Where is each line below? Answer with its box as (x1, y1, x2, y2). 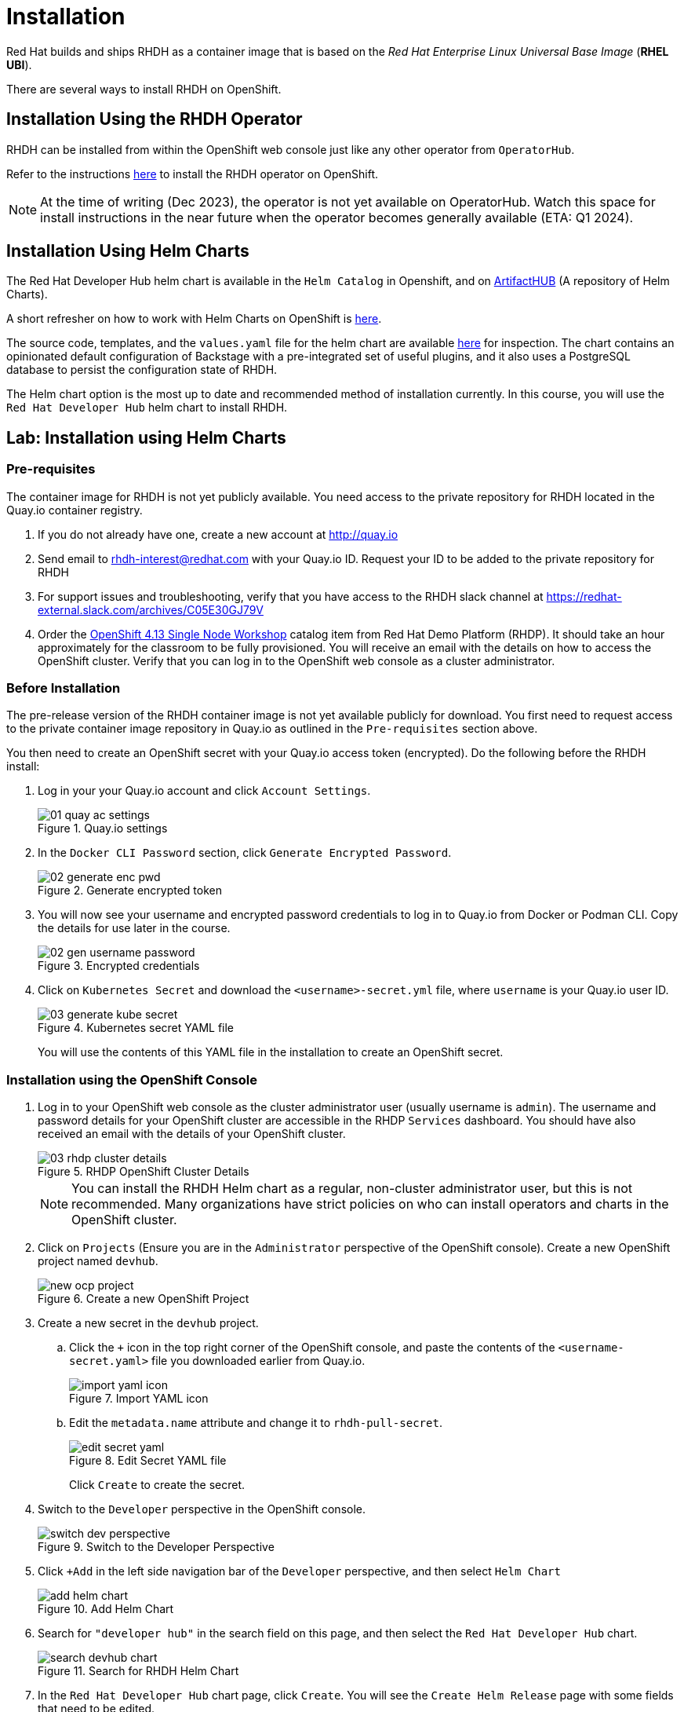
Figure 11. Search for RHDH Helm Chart (38, 1664, 239, 1678)
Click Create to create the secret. (69, 1478, 245, 1492)
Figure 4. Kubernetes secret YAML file (38, 1021, 235, 1035)
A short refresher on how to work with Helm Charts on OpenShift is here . (6, 312, 382, 326)
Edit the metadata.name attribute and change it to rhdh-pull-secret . (69, 1416, 442, 1430)
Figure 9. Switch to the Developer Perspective (38, 1540, 275, 1554)
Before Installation (6, 680, 121, 697)
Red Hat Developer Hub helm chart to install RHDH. (6, 401, 288, 415)
